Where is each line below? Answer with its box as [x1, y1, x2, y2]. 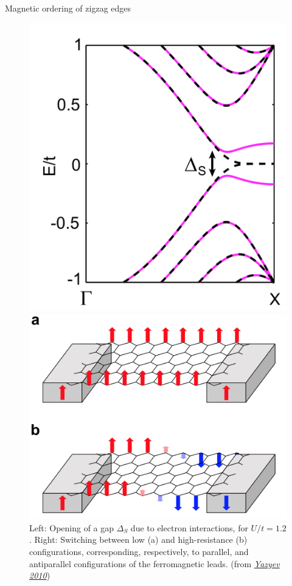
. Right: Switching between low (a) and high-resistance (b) [29, 533, 248, 546]
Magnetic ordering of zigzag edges [5, 2, 131, 14]
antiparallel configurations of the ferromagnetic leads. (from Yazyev [29, 557, 280, 570]
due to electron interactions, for [130, 521, 248, 534]
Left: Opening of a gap [29, 521, 114, 534]
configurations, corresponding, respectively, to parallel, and [29, 545, 249, 557]
